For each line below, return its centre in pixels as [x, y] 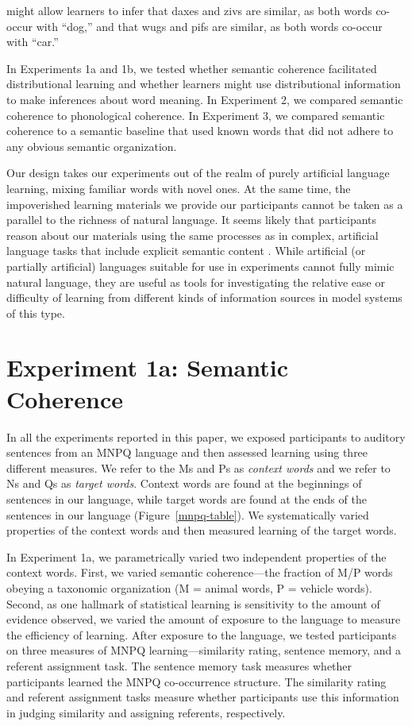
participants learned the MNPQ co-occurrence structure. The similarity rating [196, 681]
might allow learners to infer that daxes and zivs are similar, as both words [189, 10]
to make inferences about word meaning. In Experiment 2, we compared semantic [205, 99]
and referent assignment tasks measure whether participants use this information [203, 697]
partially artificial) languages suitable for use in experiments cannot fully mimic [200, 266]
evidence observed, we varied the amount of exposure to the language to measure [204, 619]
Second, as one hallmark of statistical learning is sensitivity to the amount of [193, 603]
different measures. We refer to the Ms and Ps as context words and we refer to [198, 467]
